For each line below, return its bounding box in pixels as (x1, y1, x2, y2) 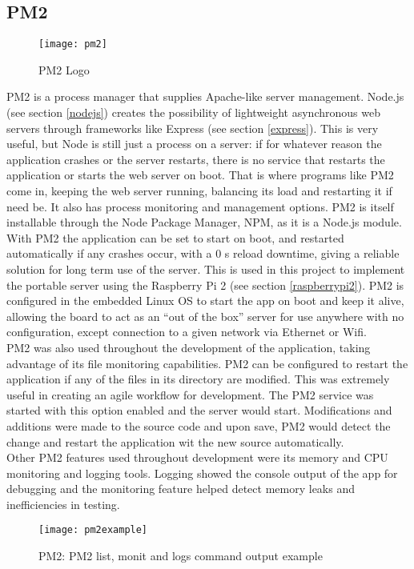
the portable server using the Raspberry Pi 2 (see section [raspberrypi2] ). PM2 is (6, 276, 404, 293)
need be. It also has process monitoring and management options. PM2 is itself (6, 198, 394, 214)
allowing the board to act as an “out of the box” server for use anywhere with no (6, 307, 404, 324)
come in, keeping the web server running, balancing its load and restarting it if (6, 182, 392, 199)
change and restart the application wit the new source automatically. (6, 433, 344, 450)
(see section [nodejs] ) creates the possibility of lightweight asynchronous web (6, 104, 380, 121)
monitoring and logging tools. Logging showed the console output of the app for (6, 464, 398, 481)
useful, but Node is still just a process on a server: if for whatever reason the (6, 135, 382, 152)
